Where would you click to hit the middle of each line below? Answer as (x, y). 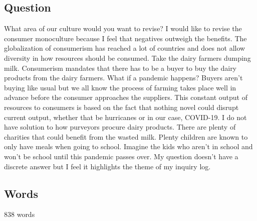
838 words (20, 214)
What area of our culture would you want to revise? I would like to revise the (123, 28)
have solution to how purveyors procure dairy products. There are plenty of (120, 127)
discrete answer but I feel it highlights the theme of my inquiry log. (107, 166)
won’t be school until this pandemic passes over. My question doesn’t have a (121, 156)
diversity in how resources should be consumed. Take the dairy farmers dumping (127, 58)
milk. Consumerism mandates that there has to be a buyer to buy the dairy (120, 68)
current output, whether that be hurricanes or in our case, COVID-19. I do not (125, 117)
